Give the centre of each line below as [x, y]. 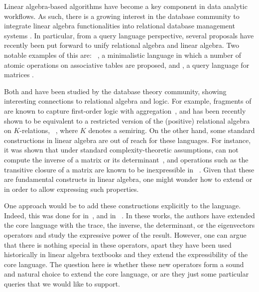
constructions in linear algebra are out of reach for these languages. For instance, [128, 140]
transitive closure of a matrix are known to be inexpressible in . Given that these [129, 169]
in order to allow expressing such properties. [71, 189]
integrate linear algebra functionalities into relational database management [120, 26]
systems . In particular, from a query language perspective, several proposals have [129, 35]
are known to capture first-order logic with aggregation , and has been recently [125, 110]
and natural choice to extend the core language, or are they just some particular [127, 274]
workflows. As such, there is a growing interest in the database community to [122, 16]
